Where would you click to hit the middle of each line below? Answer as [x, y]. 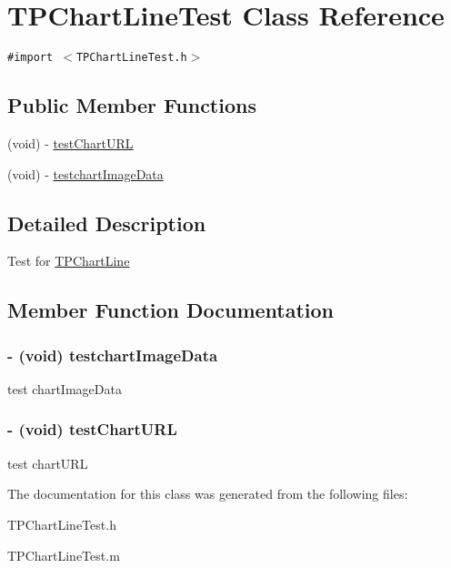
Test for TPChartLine [69, 261]
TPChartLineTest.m [64, 555]
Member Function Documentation [171, 310]
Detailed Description [107, 223]
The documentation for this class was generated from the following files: [208, 494]
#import [30, 58]
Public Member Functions [132, 105]
